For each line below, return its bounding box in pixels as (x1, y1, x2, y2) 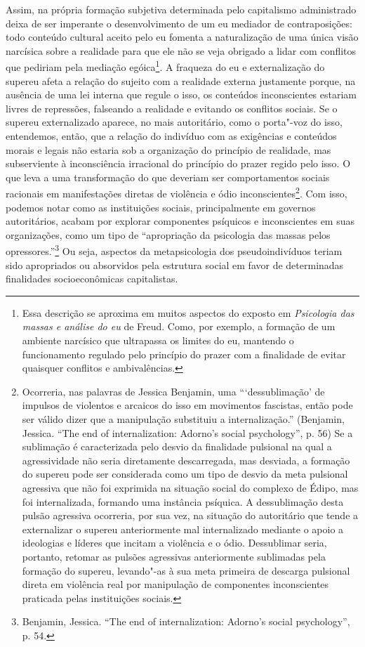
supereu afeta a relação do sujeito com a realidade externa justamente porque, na (6, 73, 356, 88)
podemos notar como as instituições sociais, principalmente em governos (6, 200, 316, 214)
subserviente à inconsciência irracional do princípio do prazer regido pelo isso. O (6, 156, 351, 171)
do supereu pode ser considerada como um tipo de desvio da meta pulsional (22, 466, 348, 481)
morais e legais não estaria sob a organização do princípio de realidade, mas (6, 142, 331, 157)
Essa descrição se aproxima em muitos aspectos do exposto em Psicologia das (22, 305, 354, 320)
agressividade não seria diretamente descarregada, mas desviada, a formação (22, 452, 350, 467)
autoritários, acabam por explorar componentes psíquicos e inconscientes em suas (6, 214, 354, 228)
